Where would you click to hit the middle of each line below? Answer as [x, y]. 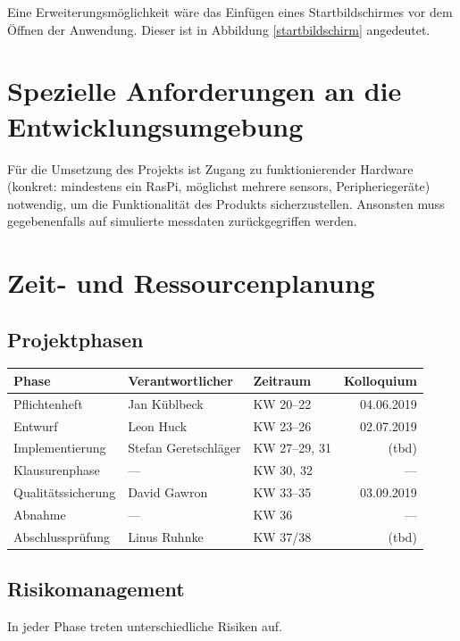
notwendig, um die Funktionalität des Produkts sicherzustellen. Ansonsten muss [226, 203]
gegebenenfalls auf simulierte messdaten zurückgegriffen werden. [182, 221]
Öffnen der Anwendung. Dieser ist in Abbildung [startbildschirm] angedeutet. [219, 29]
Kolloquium [380, 380]
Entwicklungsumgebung [155, 125]
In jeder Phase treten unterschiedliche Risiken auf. [145, 626]
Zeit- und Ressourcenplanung [191, 283]
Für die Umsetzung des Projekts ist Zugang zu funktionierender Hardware [210, 168]
